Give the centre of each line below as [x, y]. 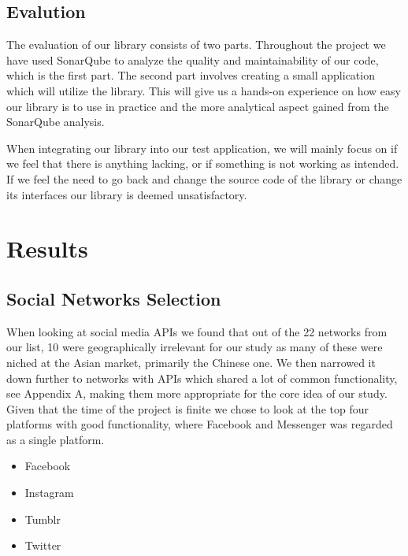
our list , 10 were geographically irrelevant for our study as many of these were [195, 347]
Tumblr [43, 519]
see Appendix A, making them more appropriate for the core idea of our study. [197, 393]
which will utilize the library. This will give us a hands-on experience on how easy [204, 90]
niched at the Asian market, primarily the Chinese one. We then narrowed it [191, 362]
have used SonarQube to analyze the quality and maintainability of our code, [193, 59]
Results [47, 248]
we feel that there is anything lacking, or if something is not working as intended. [203, 163]
